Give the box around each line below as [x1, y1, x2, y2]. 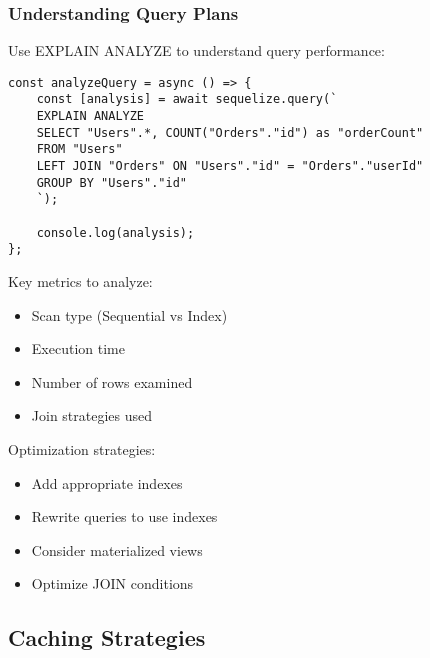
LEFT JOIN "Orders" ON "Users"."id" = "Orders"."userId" [36, 159, 424, 174]
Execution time [31, 338, 125, 359]
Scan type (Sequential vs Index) [31, 304, 228, 325]
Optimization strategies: [8, 439, 156, 459]
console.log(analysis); [36, 225, 195, 240]
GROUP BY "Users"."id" [36, 175, 187, 190]
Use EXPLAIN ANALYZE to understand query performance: [8, 40, 385, 61]
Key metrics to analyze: [8, 271, 153, 292]
